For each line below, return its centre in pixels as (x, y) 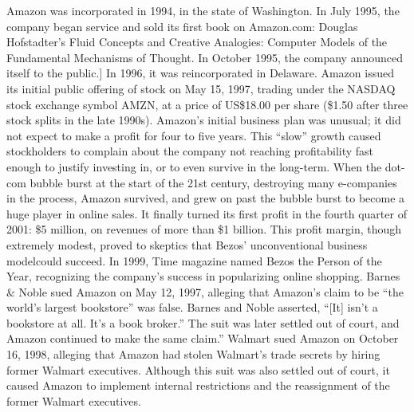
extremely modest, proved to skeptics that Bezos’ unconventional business (187, 244)
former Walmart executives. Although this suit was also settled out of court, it (198, 369)
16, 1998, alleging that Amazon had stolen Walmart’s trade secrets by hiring (193, 354)
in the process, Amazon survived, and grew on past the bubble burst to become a (206, 198)
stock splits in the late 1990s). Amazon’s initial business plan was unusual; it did (204, 120)
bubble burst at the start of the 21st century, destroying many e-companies (213, 182)
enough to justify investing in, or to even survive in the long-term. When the (194, 166)
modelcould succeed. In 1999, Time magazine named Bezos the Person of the (194, 260)
